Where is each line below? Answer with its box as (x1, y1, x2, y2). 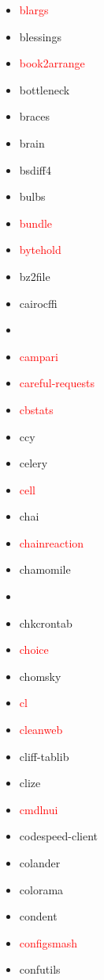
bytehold (19, 241, 61, 258)
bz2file (19, 267, 50, 284)
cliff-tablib (19, 747, 69, 764)
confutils (19, 961, 61, 978)
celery (19, 455, 48, 471)
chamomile (19, 561, 71, 578)
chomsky (19, 667, 61, 684)
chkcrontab (19, 614, 72, 631)
